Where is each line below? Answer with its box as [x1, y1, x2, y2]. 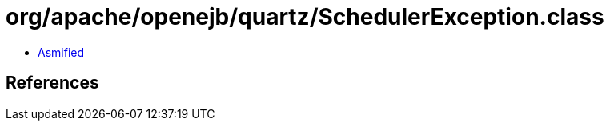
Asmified [38, 45, 85, 59]
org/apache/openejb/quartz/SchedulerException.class [6, 3, 604, 30]
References [6, 73, 99, 93]
